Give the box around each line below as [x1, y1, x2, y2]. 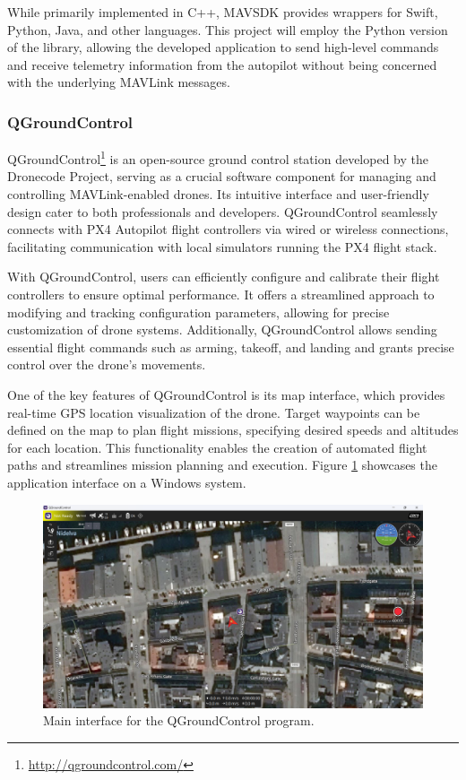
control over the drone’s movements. [7, 355, 206, 374]
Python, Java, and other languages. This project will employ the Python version [7, 20, 448, 39]
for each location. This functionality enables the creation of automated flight [7, 438, 427, 456]
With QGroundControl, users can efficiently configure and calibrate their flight [7, 267, 440, 286]
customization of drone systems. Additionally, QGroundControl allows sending [7, 320, 437, 339]
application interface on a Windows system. [7, 472, 246, 491]
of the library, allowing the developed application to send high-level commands [7, 38, 439, 56]
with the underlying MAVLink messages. [7, 73, 230, 91]
